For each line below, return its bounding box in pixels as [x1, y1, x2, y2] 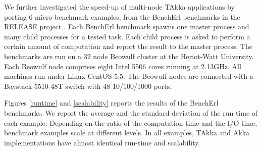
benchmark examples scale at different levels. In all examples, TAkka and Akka [4, 127, 250, 138]
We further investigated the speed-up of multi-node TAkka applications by [4, 2, 235, 12]
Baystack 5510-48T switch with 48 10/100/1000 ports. [4, 80, 172, 91]
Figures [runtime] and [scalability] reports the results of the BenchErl [4, 97, 219, 108]
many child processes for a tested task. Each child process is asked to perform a [4, 31, 250, 41]
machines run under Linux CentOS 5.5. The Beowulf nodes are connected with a [4, 71, 253, 81]
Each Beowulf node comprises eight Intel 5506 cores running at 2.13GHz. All [4, 61, 241, 71]
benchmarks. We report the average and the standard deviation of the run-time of [4, 107, 258, 118]
